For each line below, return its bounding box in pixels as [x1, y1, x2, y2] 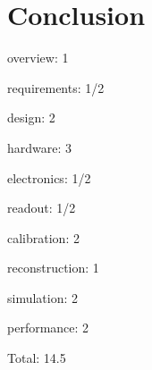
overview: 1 [7, 48, 69, 67]
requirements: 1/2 [7, 78, 105, 97]
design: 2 [7, 108, 55, 127]
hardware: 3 [7, 138, 72, 156]
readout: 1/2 [7, 198, 76, 217]
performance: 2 [7, 318, 89, 337]
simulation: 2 [7, 288, 79, 307]
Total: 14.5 [7, 349, 66, 367]
